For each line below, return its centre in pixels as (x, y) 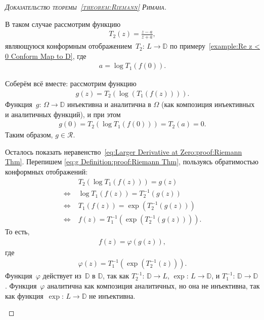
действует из (62, 276)
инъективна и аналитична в (109, 104)
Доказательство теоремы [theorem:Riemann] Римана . (86, 7)
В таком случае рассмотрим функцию (63, 24)
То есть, (17, 232)
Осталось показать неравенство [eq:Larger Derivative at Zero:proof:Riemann (124, 151)
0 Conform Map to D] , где (46, 56)
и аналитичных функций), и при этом (63, 114)
